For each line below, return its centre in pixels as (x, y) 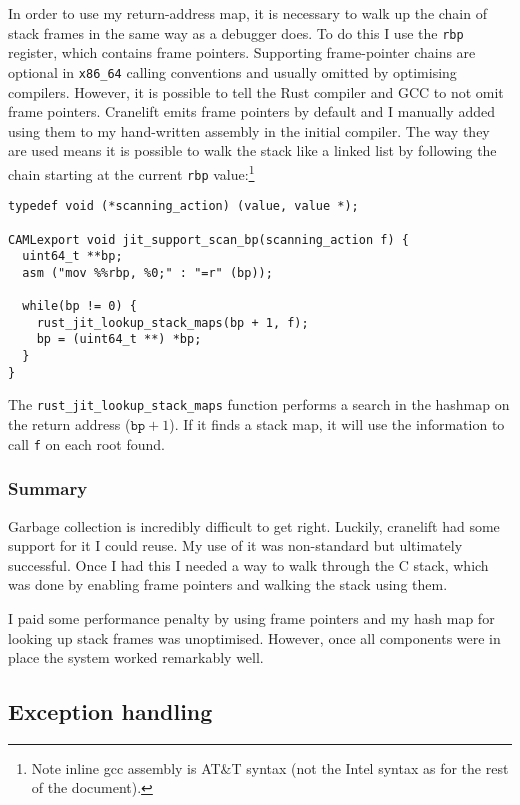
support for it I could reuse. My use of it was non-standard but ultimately (235, 545)
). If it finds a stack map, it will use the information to (337, 424)
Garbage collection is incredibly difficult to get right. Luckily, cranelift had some (254, 525)
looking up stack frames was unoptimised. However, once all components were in (254, 637)
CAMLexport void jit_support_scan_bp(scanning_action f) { (208, 239)
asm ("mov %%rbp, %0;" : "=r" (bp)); (147, 272)
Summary (48, 488)
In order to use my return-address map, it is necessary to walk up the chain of (247, 13)
